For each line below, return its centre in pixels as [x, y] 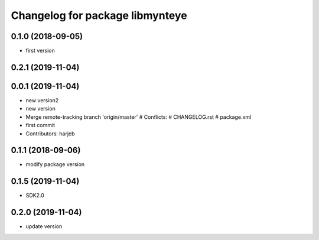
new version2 [42, 100]
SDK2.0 [35, 196]
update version [44, 226]
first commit [40, 125]
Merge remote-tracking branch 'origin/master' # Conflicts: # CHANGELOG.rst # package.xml [139, 117]
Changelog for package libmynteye [99, 15]
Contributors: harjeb [50, 134]
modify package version [55, 164]
